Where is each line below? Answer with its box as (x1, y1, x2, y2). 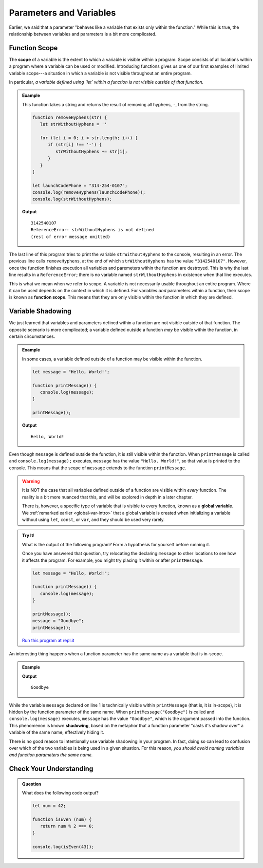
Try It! (22, 533, 35, 538)
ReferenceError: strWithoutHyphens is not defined (31, 227, 154, 233)
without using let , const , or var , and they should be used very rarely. (22, 517, 165, 523)
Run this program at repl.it (22, 637, 75, 643)
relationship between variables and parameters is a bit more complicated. (9, 31, 157, 37)
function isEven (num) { (32, 816, 92, 822)
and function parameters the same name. (9, 752, 93, 758)
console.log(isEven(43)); (32, 844, 94, 850)
